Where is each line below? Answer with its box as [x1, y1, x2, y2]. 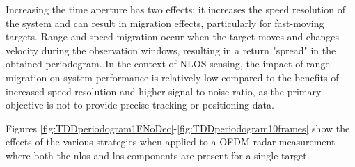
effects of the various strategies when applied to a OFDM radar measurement [6, 134, 336, 149]
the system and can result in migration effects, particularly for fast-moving [6, 15, 324, 30]
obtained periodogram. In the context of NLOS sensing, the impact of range [6, 56, 330, 71]
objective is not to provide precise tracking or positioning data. [6, 97, 274, 112]
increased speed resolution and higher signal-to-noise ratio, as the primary [6, 83, 322, 98]
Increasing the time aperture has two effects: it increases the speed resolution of [6, 2, 345, 16]
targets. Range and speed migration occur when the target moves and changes [6, 29, 339, 44]
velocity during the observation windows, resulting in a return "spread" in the [6, 42, 336, 57]
